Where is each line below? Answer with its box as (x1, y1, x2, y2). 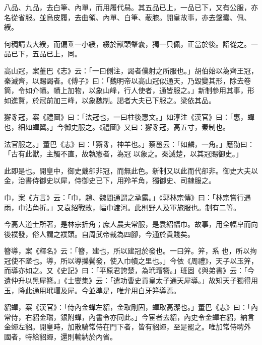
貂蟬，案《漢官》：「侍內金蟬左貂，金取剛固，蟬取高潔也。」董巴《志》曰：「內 (4, 302, 258, 312)
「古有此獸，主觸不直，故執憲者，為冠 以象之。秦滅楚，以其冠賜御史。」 (4, 148, 243, 159)
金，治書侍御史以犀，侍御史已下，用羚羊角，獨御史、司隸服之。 (4, 175, 216, 186)
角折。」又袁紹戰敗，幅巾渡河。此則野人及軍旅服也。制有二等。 (32, 202, 240, 212)
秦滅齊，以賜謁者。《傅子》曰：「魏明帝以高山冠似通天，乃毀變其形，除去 (4, 75, 244, 85)
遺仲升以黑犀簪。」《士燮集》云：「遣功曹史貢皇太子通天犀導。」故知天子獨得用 (4, 275, 258, 286)
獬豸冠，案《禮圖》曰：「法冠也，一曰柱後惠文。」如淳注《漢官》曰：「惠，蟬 (4, 112, 254, 122)
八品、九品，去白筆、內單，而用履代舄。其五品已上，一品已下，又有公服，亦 (4, 2, 258, 12)
